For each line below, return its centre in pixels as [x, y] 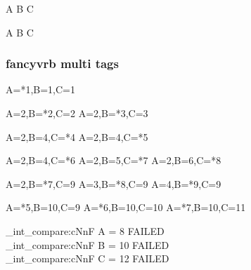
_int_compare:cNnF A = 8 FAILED [85, 230]
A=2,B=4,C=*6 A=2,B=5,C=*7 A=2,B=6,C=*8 [114, 160]
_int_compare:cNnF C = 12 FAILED [88, 258]
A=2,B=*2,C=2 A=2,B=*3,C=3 [77, 113]
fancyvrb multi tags [62, 63]
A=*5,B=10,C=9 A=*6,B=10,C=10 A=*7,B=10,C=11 [126, 207]
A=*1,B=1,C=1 [40, 89]
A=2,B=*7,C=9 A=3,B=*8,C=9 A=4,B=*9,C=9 [114, 183]
